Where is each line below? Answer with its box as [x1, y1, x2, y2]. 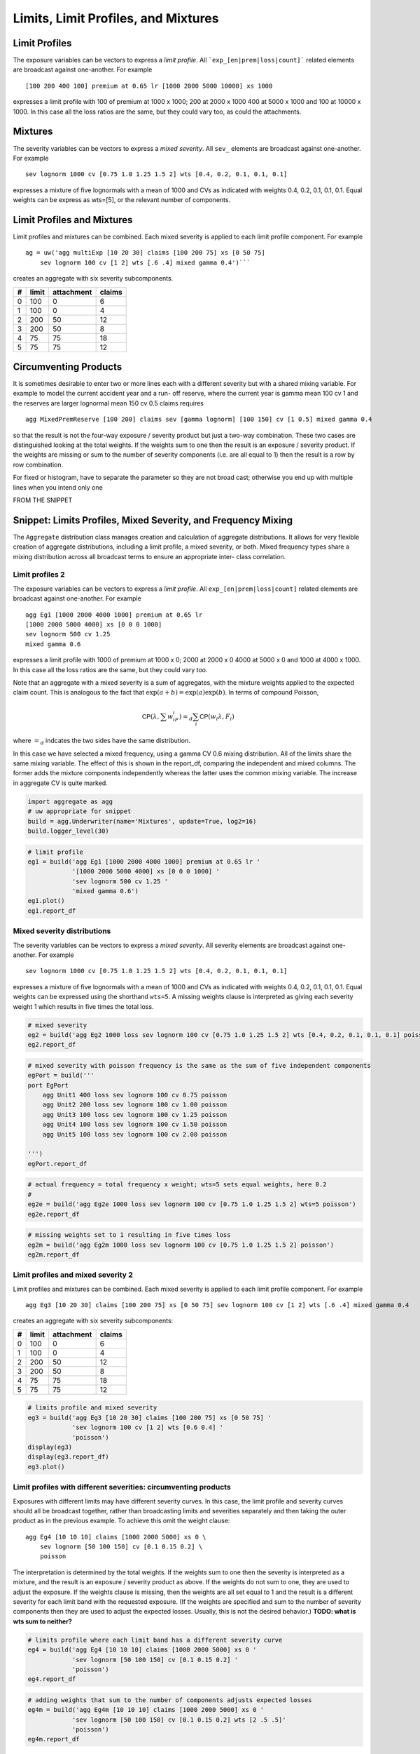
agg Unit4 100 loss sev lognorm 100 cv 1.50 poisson [42, 1120, 227, 1129]
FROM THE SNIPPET [13, 495, 73, 504]
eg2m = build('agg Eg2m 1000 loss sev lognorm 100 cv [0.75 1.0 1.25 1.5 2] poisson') [27, 1240, 335, 1249]
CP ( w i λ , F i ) [199, 712, 234, 722]
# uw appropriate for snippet [27, 808, 132, 815]
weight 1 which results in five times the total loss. [13, 1002, 154, 1010]
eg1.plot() [27, 897, 65, 905]
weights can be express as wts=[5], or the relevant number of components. [13, 196, 231, 204]
